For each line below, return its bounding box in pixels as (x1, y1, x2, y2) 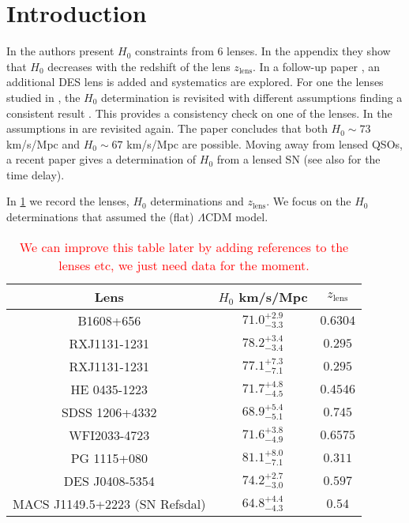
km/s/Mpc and (6, 135, 81, 152)
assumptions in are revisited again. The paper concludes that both (6, 120, 328, 137)
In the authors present (6, 43, 114, 59)
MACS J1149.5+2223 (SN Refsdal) (13, 494, 206, 513)
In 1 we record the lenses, (6, 193, 129, 209)
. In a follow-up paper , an (253, 58, 381, 74)
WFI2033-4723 (69, 425, 150, 444)
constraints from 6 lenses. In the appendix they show (135, 43, 391, 59)
